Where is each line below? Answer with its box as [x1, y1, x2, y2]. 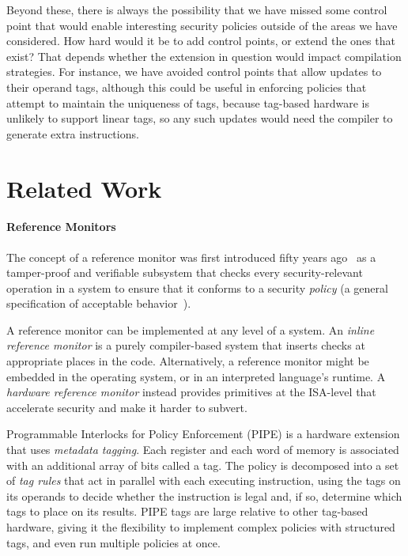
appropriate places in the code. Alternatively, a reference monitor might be [6, 353, 369, 369]
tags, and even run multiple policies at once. [6, 534, 221, 550]
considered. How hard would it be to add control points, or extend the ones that [6, 32, 395, 49]
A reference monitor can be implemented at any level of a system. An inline [6, 321, 375, 338]
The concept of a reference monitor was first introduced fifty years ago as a [6, 248, 376, 265]
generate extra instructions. [6, 125, 139, 142]
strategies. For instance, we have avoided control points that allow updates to [6, 63, 382, 80]
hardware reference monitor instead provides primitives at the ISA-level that [6, 384, 376, 400]
